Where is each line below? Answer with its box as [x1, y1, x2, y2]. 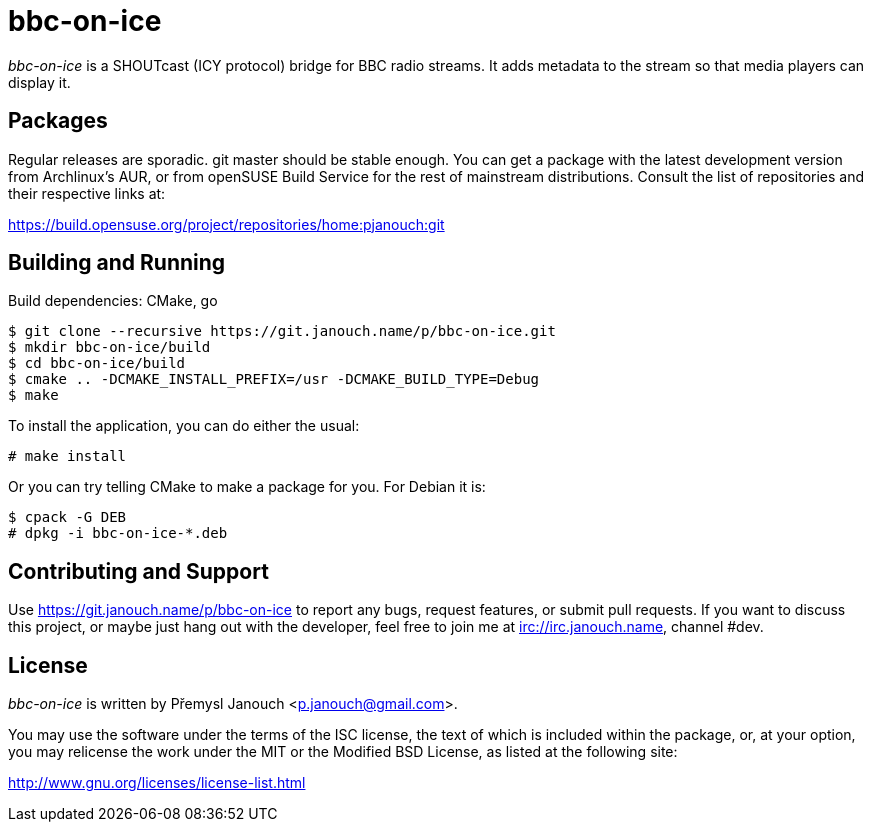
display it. [8, 73, 71, 91]
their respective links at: [8, 184, 166, 202]
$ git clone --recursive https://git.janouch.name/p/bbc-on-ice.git [8, 323, 556, 340]
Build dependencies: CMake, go [8, 292, 218, 310]
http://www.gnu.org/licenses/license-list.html [8, 774, 306, 792]
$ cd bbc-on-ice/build [8, 355, 186, 372]
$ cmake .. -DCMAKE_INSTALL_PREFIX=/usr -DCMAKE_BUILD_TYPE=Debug [8, 371, 540, 388]
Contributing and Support [8, 558, 269, 584]
